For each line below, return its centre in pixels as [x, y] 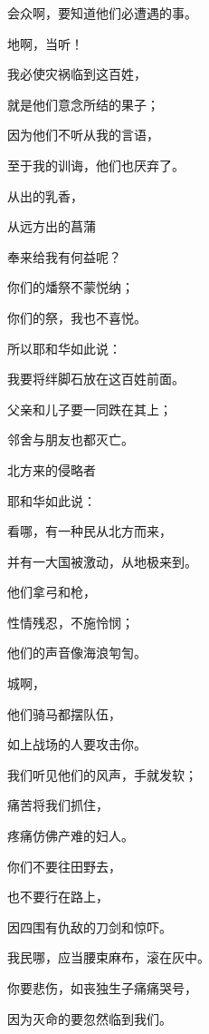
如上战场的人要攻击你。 [77, 744]
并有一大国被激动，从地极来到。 [102, 561]
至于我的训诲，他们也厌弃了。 [96, 165]
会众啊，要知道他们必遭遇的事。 [102, 13]
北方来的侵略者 [52, 469]
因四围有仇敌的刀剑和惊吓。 [90, 927]
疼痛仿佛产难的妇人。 [71, 836]
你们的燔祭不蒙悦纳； [71, 287]
